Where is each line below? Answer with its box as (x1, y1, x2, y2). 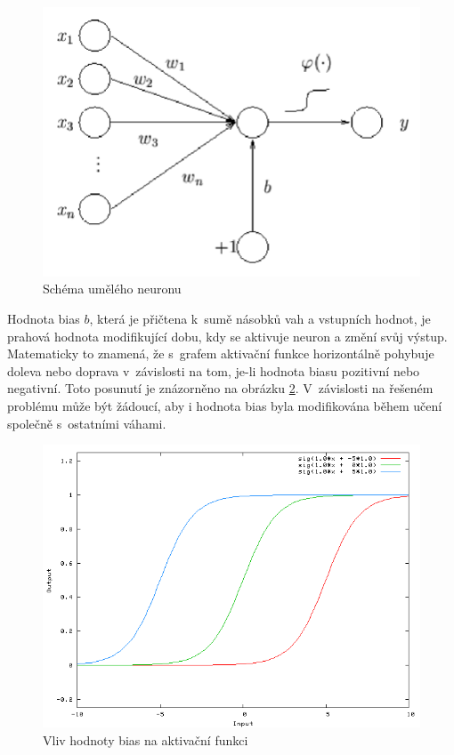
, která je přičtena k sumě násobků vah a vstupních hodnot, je (89, 309, 431, 327)
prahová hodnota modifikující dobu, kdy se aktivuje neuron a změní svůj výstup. (7, 326, 448, 345)
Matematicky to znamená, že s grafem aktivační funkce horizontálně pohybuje (7, 344, 434, 363)
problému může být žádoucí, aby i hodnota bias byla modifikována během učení (7, 396, 442, 414)
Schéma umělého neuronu (43, 279, 182, 298)
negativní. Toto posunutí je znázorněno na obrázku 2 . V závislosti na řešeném (7, 379, 434, 398)
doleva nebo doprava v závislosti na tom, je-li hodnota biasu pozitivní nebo (7, 361, 420, 380)
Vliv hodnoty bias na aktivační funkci (43, 730, 248, 749)
